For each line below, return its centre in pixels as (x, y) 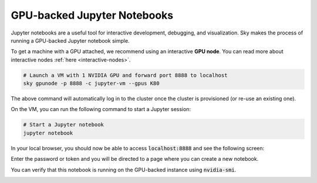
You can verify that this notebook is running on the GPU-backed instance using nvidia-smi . (124, 170)
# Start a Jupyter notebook (63, 125)
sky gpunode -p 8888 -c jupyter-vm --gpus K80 (91, 84)
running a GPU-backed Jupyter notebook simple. (70, 40)
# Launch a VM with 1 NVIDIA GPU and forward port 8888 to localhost (125, 75)
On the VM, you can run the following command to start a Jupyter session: (101, 109)
